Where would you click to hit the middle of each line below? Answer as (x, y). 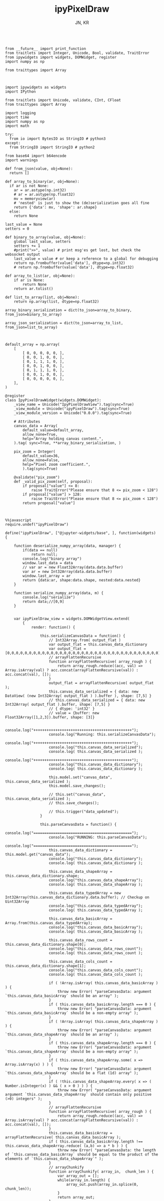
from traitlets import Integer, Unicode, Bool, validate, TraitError (77, 53)
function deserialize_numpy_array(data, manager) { (67, 546)
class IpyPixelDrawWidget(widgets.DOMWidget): (53, 400)
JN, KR (82, 23)
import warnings (21, 160)
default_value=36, (41, 456)
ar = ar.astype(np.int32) (40, 190)
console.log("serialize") (49, 597)
